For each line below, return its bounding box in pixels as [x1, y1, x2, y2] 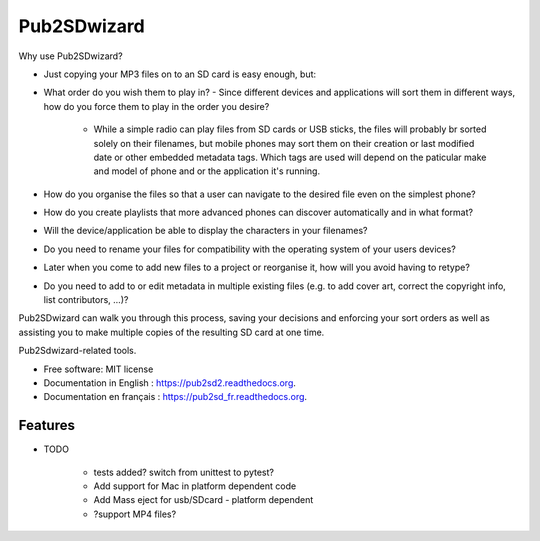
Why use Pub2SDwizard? [18, 50, 124, 62]
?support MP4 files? [93, 508, 177, 520]
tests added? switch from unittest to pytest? [93, 466, 275, 478]
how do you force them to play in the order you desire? [43, 100, 270, 112]
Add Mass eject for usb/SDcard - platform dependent [93, 494, 314, 506]
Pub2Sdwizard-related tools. [18, 345, 137, 357]
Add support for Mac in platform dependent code [93, 480, 297, 492]
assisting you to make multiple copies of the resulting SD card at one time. [18, 326, 325, 338]
